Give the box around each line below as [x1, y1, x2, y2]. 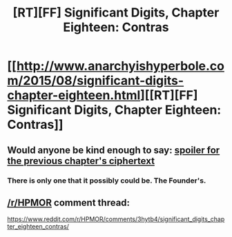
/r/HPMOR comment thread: [7, 196, 130, 208]
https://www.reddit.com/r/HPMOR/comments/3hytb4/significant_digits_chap [7, 215, 225, 223]
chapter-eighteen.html [7, 87, 141, 103]
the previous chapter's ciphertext [7, 155, 155, 167]
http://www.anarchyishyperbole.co [16, 59, 224, 74]
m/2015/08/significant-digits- [7, 73, 184, 89]
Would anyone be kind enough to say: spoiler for [7, 144, 220, 156]
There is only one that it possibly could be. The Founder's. [7, 176, 206, 185]
